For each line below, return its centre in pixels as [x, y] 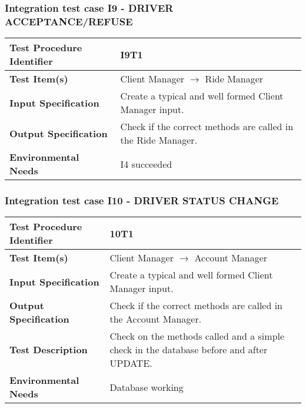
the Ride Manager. [159, 140]
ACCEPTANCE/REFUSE [69, 21]
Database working [147, 387]
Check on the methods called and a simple [197, 336]
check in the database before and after [189, 350]
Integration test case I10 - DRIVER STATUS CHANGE [142, 200]
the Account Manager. [156, 319]
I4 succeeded [146, 164]
